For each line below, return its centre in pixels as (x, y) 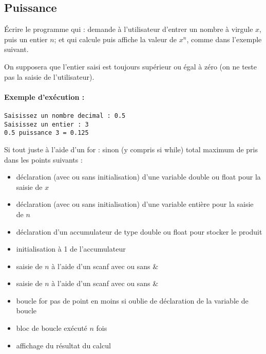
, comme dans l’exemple (224, 39)
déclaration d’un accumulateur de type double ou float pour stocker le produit (139, 231)
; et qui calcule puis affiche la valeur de (116, 39)
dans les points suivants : (43, 159)
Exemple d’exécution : (44, 96)
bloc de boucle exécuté (52, 328)
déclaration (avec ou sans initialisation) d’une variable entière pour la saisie (135, 204)
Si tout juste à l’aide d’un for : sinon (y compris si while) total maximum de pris (131, 149)
